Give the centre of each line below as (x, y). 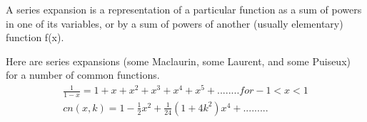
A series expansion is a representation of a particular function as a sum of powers (184, 9)
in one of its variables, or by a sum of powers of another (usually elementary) (175, 23)
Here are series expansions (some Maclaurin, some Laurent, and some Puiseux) (178, 61)
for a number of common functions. (83, 75)
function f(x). (35, 37)
